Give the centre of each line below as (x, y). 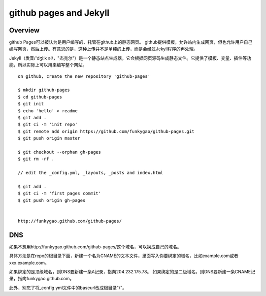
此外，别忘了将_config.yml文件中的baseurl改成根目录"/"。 (68, 288)
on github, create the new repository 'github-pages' (84, 76)
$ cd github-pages (40, 97)
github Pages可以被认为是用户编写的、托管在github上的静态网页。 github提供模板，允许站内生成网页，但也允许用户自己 (131, 42)
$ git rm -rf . (36, 159)
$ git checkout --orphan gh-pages (59, 152)
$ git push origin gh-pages (52, 200)
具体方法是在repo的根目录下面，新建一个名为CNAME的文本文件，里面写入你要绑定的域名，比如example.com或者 (124, 256)
